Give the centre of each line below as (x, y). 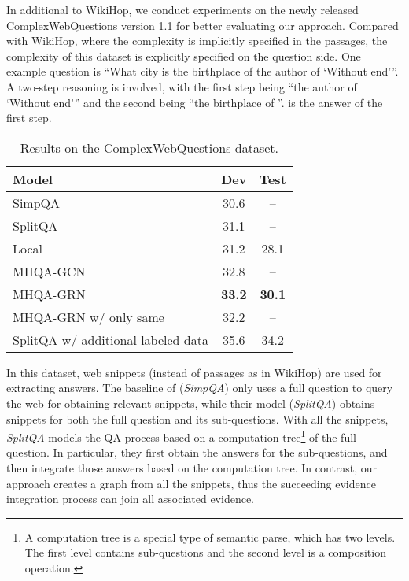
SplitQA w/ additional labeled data (111, 339)
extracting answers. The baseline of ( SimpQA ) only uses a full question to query (200, 388)
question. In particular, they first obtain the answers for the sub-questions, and (197, 452)
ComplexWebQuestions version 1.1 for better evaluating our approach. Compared (203, 25)
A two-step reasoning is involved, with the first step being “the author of (182, 86)
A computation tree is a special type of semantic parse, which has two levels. (210, 537)
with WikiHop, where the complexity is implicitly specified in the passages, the (197, 41)
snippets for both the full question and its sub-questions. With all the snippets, (197, 418)
